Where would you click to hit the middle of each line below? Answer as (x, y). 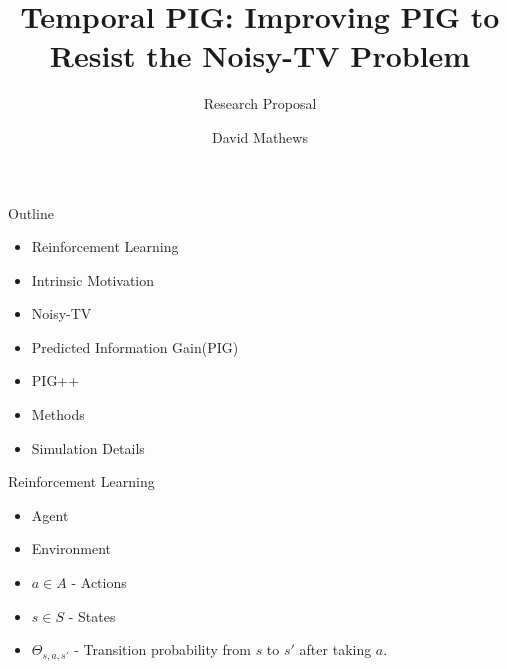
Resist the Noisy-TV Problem (260, 55)
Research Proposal (260, 103)
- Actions (99, 582)
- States (92, 615)
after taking (335, 649)
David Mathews (260, 136)
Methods (58, 414)
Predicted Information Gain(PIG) (135, 346)
